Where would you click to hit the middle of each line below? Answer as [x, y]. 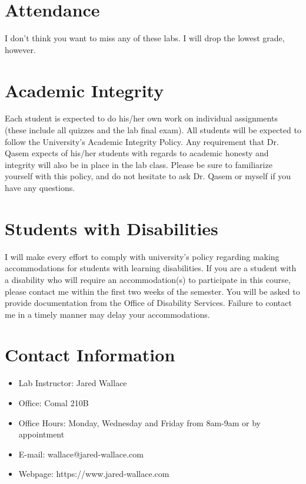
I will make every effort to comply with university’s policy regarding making [142, 256]
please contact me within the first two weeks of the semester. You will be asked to [152, 291]
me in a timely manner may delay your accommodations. [107, 314]
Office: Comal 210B [54, 403]
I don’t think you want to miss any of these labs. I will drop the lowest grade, [145, 38]
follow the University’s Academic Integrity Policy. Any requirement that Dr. [142, 141]
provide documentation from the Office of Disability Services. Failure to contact [148, 303]
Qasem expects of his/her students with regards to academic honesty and [137, 153]
